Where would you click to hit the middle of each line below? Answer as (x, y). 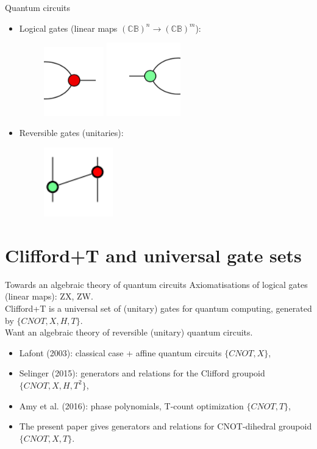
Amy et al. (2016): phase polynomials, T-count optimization (131, 405)
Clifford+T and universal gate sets (153, 255)
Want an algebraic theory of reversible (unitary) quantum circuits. (129, 332)
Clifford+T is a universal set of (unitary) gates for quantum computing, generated (158, 308)
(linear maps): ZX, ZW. (49, 296)
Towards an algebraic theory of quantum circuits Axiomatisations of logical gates (156, 284)
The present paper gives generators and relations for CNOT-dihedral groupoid (166, 426)
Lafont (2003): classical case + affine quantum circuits (120, 352)
